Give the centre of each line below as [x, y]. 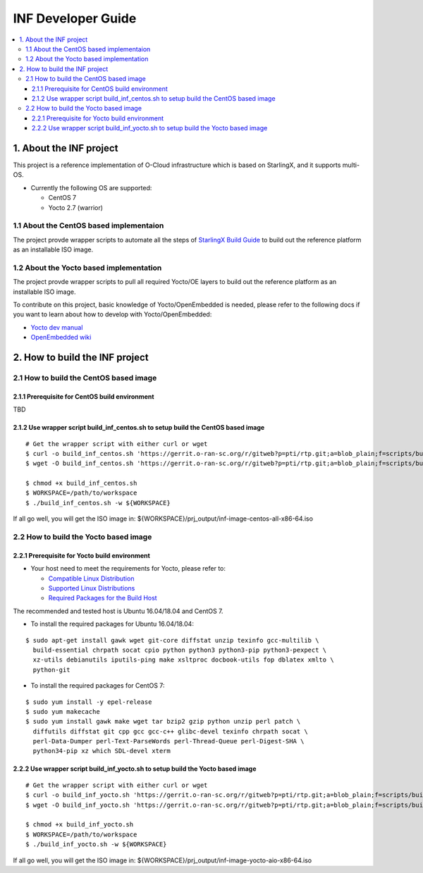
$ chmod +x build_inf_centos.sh [81, 483]
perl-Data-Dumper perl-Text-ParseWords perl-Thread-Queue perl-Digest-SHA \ [168, 741]
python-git [51, 670]
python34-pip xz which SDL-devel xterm [102, 751]
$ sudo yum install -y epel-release [89, 702]
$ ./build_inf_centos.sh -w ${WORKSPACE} [98, 503]
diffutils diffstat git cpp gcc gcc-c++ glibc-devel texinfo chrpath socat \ [170, 731]
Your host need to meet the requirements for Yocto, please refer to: [128, 569]
